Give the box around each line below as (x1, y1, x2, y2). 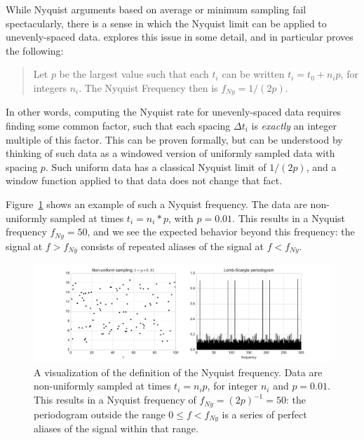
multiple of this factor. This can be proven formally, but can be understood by (6, 132, 343, 146)
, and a (306, 159, 337, 174)
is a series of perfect (222, 406, 307, 421)
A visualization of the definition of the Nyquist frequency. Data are (34, 364, 323, 379)
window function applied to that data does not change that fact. (6, 173, 283, 188)
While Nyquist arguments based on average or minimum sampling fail (6, 2, 306, 16)
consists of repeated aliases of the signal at (81, 238, 264, 253)
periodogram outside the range (34, 406, 166, 421)
